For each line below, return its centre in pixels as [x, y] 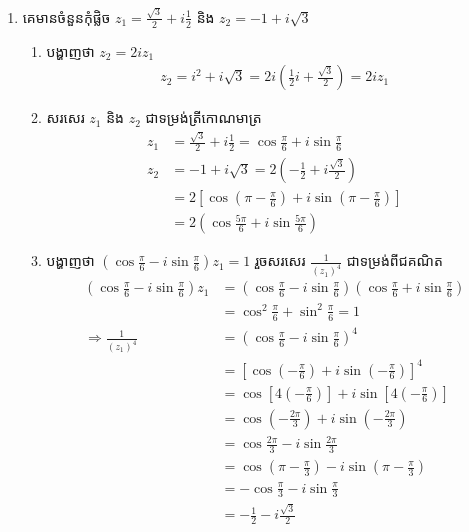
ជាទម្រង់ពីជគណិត [394, 260]
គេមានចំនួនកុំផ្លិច [66, 16]
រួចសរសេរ [280, 260]
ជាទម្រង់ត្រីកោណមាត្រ [203, 117]
